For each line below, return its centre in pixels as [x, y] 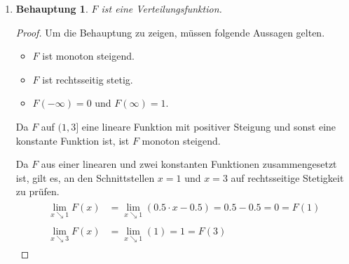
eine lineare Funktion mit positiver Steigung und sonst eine [209, 126]
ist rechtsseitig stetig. [88, 79]
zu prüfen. [37, 191]
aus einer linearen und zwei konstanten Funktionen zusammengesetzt [189, 164]
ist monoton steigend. [88, 56]
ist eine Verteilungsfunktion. [162, 8]
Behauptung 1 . [52, 8]
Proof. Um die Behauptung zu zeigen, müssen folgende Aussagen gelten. [170, 32]
